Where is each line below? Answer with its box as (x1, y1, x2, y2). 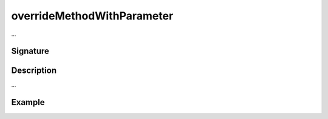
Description (11, 66, 57, 76)
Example (11, 97, 45, 107)
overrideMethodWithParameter (11, 9, 174, 22)
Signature (11, 46, 50, 56)
